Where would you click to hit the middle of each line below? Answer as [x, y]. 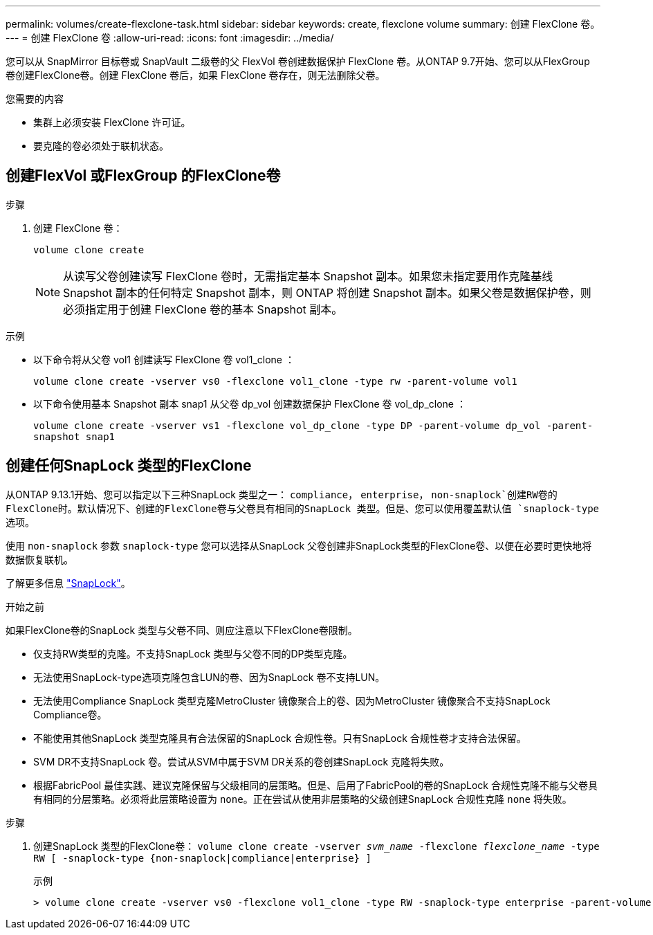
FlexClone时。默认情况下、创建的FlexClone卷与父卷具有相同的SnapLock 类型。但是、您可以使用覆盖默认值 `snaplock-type [303, 508]
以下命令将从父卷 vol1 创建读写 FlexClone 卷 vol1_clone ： [164, 359]
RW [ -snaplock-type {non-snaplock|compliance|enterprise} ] [202, 858]
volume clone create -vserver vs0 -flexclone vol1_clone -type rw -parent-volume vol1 [275, 381]
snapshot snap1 [74, 436]
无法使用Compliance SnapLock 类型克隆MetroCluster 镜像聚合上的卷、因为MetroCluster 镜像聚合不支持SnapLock [292, 700]
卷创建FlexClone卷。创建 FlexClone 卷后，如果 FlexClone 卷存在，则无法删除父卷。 [195, 75]
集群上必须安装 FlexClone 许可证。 [112, 122]
